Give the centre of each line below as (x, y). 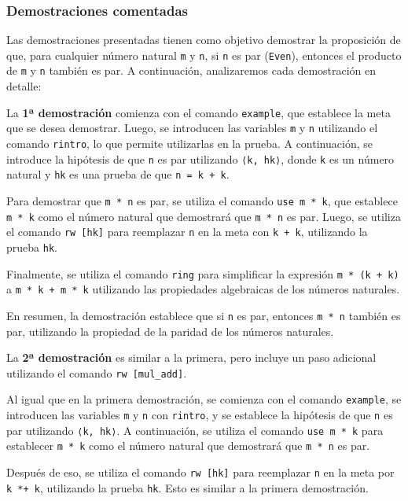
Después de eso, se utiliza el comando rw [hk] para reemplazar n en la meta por (200, 472)
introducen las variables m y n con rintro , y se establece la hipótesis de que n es (200, 415)
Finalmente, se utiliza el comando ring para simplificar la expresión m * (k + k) (203, 273)
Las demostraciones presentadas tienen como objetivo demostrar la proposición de (204, 40)
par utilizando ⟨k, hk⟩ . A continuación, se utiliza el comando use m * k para (195, 430)
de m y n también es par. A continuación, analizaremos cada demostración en (191, 70)
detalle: (24, 86)
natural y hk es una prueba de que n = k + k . (118, 174)
